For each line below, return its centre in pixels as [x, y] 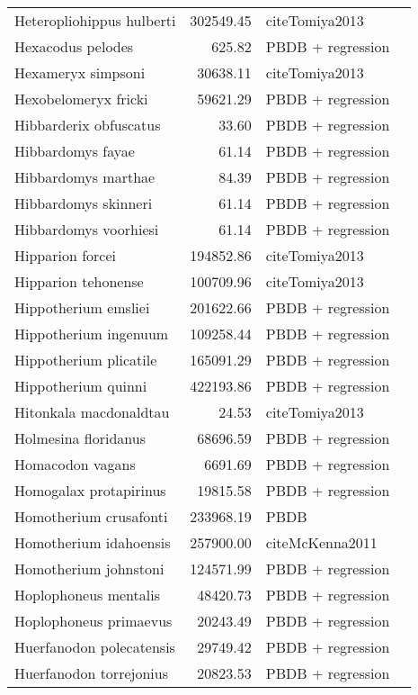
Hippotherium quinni [81, 386]
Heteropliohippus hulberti [95, 20]
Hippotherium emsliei [82, 307]
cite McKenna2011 [321, 542]
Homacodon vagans [75, 464]
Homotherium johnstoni [89, 569]
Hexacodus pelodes [74, 46]
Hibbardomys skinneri [84, 203]
